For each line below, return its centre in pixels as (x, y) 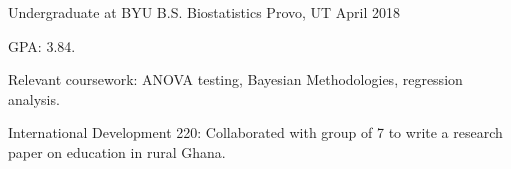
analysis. (34, 98)
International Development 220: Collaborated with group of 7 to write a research (255, 132)
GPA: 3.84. (42, 45)
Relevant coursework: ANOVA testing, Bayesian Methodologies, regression (235, 79)
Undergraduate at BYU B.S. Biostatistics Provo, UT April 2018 (204, 12)
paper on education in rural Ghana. (117, 151)
